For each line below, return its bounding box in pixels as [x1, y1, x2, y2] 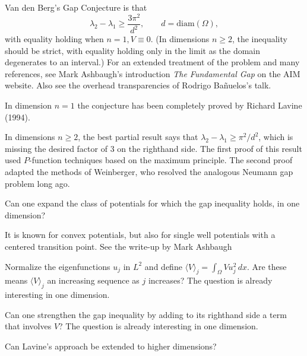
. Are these [246, 260, 287, 272]
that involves [5, 320, 52, 332]
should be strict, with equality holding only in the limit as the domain [5, 44, 261, 56]
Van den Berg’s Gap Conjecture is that [5, 1, 147, 13]
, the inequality [232, 33, 287, 45]
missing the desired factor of [5, 142, 107, 154]
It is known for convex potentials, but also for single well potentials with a [5, 228, 276, 241]
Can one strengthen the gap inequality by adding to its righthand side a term [5, 308, 287, 320]
